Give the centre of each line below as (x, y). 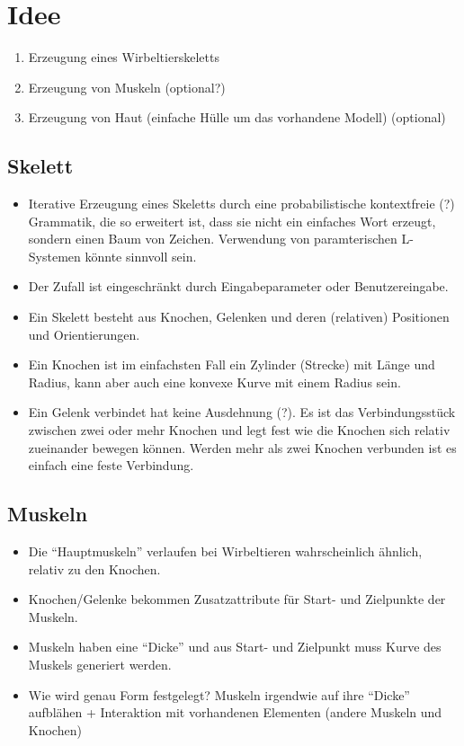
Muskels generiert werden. (100, 664)
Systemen (54, 256)
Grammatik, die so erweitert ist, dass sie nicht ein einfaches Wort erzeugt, (232, 221)
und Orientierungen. (84, 334)
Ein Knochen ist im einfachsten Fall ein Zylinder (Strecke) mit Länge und (232, 364)
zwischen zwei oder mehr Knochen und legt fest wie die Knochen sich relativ (239, 430)
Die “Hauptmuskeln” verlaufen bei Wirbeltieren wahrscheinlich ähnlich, (225, 551)
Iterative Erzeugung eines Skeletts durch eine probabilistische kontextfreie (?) (241, 204)
